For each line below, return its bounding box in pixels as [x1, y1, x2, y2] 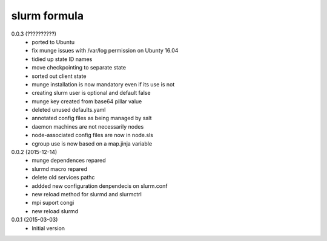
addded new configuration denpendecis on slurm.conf [31, 182, 168, 190]
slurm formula [11, 9, 84, 22]
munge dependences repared [31, 157, 106, 164]
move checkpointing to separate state [31, 64, 127, 71]
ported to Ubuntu [31, 38, 75, 45]
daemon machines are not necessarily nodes [31, 123, 144, 130]
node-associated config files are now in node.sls [31, 132, 154, 139]
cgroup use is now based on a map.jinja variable [31, 140, 153, 147]
